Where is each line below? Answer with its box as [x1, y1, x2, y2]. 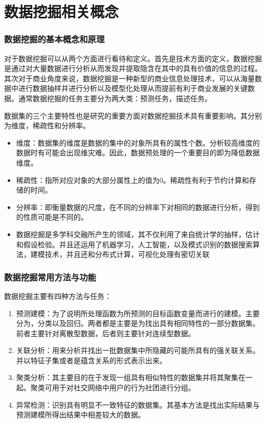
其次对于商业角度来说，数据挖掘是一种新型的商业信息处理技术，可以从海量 [4, 73, 255, 83]
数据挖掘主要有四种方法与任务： [4, 290, 112, 301]
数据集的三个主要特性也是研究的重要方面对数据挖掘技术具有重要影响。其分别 [4, 110, 262, 121]
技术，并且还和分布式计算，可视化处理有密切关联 [45, 249, 210, 260]
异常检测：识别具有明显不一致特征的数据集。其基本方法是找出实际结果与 [16, 399, 260, 410]
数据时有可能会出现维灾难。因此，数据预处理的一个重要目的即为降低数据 [16, 147, 260, 158]
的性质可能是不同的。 [16, 212, 88, 222]
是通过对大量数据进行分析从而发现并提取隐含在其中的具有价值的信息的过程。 [4, 63, 262, 74]
